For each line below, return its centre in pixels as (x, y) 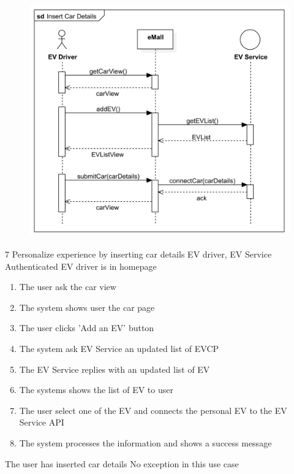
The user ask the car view (68, 287)
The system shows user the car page (87, 307)
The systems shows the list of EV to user (96, 390)
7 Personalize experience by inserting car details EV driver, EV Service (138, 254)
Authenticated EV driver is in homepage (81, 266)
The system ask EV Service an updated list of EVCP (119, 349)
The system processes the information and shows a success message (145, 442)
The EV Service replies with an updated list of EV (115, 369)
